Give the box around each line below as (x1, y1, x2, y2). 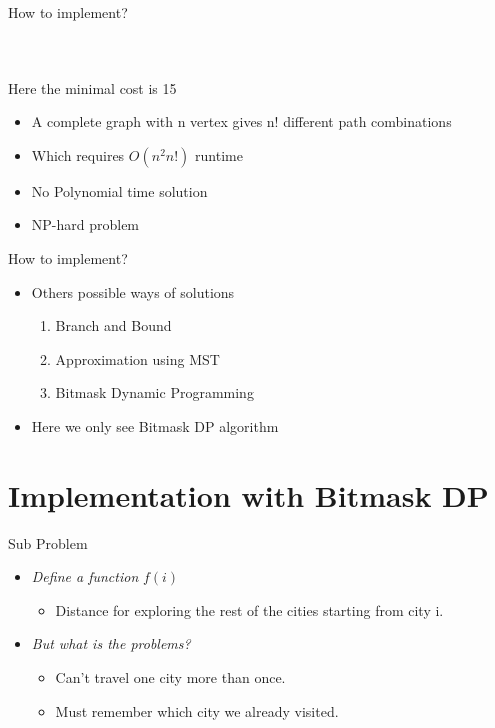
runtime (195, 144, 243, 165)
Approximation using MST (55, 348, 220, 369)
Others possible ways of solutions (31, 281, 235, 302)
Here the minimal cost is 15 (8, 77, 177, 98)
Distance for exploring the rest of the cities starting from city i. (55, 599, 444, 620)
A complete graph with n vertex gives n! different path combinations (31, 111, 452, 132)
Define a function (31, 566, 139, 587)
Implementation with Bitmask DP (8, 474, 489, 515)
